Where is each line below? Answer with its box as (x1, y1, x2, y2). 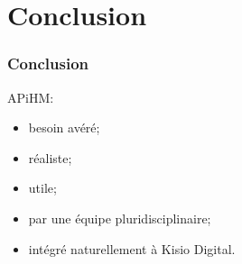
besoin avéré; (28, 118, 100, 137)
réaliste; (28, 148, 72, 167)
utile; (28, 178, 57, 197)
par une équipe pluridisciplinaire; (28, 208, 211, 227)
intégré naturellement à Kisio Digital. (28, 239, 236, 258)
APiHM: (7, 87, 54, 106)
